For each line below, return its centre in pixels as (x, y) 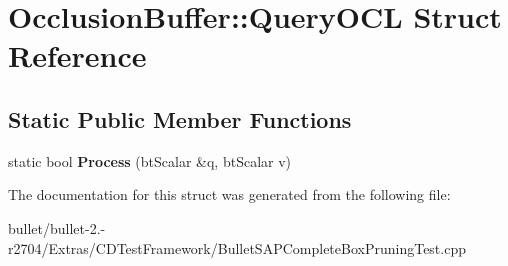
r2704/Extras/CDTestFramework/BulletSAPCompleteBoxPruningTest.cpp (237, 247)
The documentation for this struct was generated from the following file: (229, 194)
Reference (77, 55)
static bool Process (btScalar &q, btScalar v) (150, 160)
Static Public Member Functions (180, 118)
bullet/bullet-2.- (57, 227)
